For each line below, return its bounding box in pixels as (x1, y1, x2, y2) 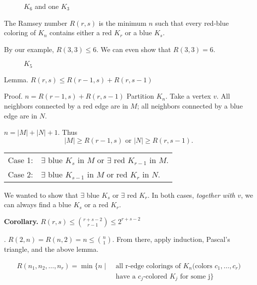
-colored (143, 273, 167, 280)
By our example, (4, 44, 54, 54)
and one (35, 1, 59, 11)
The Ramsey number (4, 17, 67, 28)
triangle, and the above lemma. (4, 243, 99, 254)
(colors (192, 262, 212, 270)
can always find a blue (4, 199, 71, 210)
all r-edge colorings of (115, 262, 181, 270)
